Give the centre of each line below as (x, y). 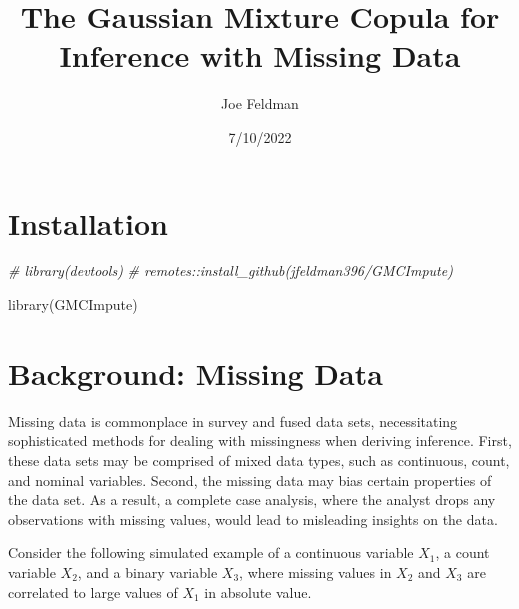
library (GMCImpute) (73, 304)
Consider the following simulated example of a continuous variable (211, 552)
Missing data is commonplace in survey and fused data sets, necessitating (233, 420)
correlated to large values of (93, 591)
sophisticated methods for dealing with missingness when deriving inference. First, (260, 440)
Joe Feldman (260, 103)
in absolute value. (258, 591)
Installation (88, 222)
